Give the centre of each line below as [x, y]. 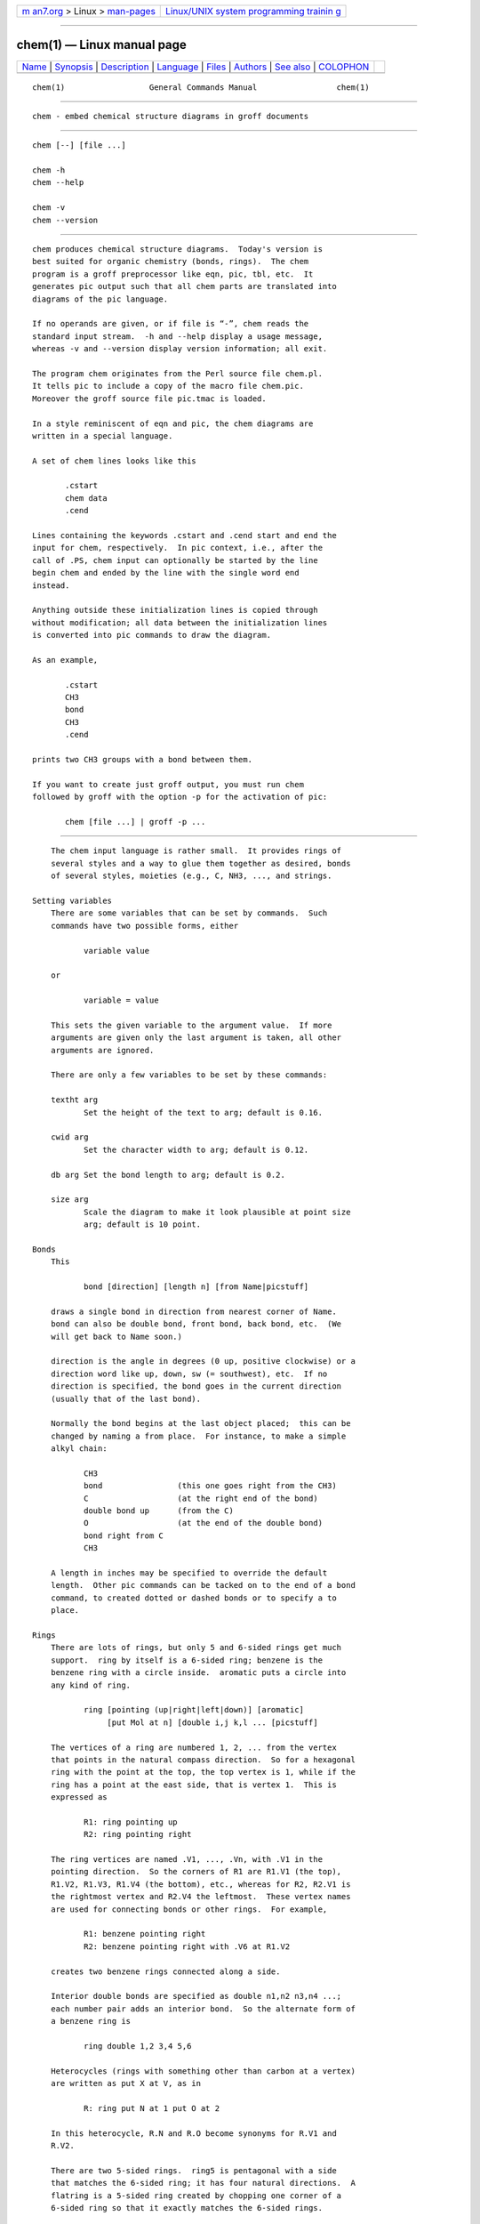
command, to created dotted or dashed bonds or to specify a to [193, 1598]
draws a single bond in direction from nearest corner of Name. [193, 1311]
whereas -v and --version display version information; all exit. [180, 349]
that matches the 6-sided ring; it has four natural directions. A [203, 2183]
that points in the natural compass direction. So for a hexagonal [203, 1760]
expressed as [79, 1797]
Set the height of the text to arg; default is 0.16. [203, 1112]
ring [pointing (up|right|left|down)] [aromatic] [193, 1710]
